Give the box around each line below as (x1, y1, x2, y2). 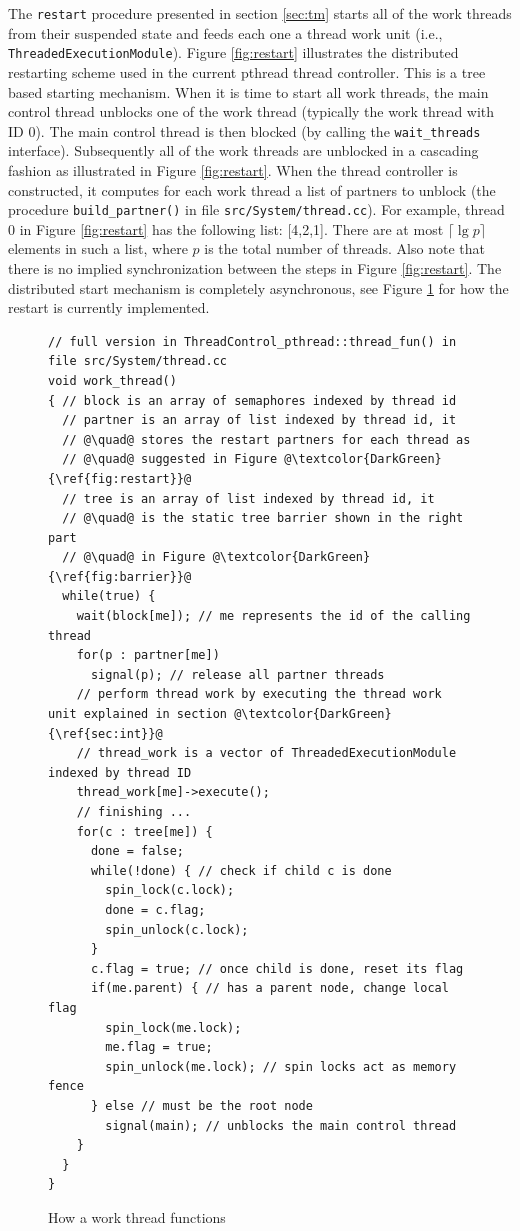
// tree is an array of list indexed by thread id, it (62, 491, 435, 506)
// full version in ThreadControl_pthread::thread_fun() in (48, 334, 457, 349)
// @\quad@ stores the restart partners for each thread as (62, 432, 471, 447)
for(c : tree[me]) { (76, 824, 213, 839)
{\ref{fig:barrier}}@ (48, 569, 192, 584)
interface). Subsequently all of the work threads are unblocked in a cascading (8, 140, 479, 161)
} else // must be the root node (90, 1098, 313, 1113)
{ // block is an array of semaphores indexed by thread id (48, 393, 457, 408)
